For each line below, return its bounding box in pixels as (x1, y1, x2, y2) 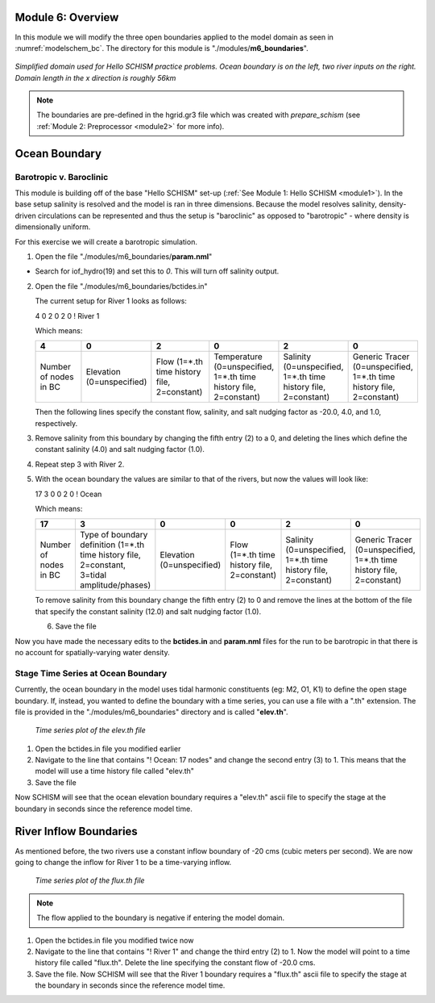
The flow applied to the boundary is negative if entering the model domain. (36, 913, 285, 923)
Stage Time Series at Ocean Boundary (14, 667, 168, 679)
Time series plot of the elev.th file (35, 725, 147, 735)
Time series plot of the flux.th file (35, 876, 145, 885)
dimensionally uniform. (14, 222, 91, 232)
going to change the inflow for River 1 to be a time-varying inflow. (14, 857, 232, 867)
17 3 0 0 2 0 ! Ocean (35, 489, 102, 499)
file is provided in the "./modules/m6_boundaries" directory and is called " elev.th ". (14, 707, 289, 717)
